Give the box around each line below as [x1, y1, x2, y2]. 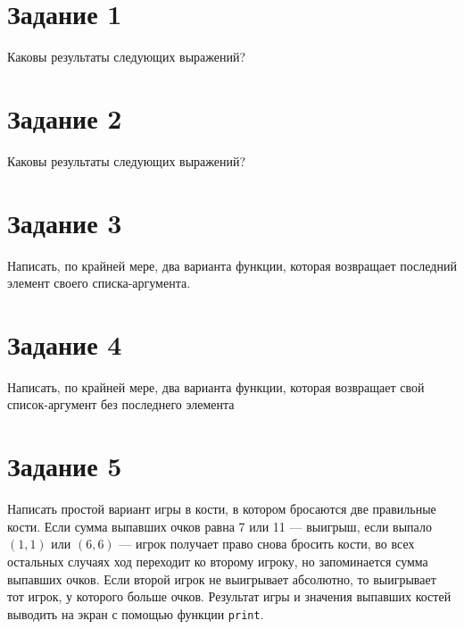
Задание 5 [7, 448, 122, 484]
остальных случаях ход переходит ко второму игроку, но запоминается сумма [7, 551, 428, 570]
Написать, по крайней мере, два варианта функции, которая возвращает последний [7, 256, 457, 274]
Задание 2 [7, 99, 122, 136]
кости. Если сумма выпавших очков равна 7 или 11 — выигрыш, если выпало [7, 516, 432, 535]
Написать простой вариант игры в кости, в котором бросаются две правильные [7, 499, 436, 518]
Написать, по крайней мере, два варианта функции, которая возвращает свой [7, 377, 425, 396]
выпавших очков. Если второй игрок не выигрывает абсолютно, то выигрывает [7, 569, 436, 588]
